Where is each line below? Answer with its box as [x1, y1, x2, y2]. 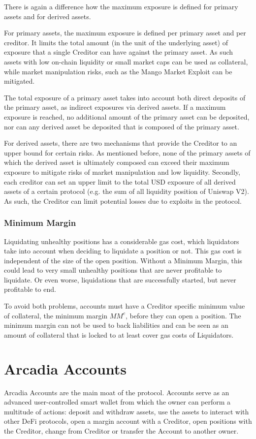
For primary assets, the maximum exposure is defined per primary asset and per [4, 28, 246, 38]
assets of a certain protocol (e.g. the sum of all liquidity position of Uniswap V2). [4, 186, 249, 196]
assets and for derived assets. [4, 11, 91, 21]
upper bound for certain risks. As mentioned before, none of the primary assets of [4, 147, 251, 157]
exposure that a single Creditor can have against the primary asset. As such [4, 47, 233, 57]
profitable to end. [4, 284, 56, 294]
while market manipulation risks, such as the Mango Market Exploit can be [4, 66, 232, 76]
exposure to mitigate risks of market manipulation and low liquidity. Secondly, [4, 166, 240, 177]
